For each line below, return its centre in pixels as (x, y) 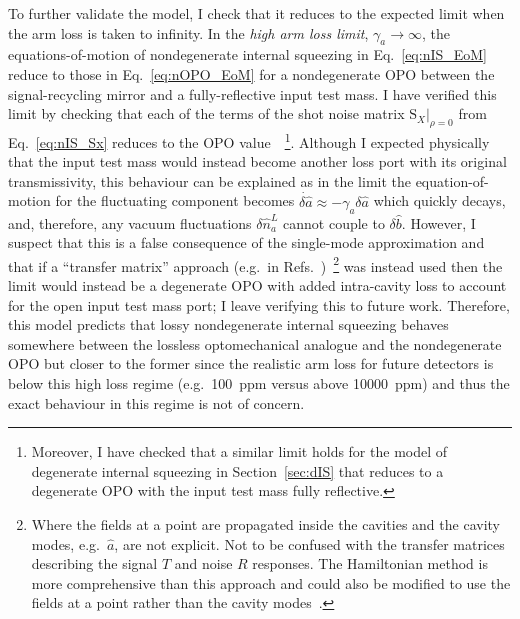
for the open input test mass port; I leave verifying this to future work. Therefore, (259, 304)
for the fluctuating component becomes (175, 200)
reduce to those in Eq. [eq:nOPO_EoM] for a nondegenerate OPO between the (251, 73)
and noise (203, 563)
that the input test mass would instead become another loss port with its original (257, 161)
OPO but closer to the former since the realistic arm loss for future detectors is (251, 363)
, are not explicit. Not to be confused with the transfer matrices (309, 543)
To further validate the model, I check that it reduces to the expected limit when (256, 13)
